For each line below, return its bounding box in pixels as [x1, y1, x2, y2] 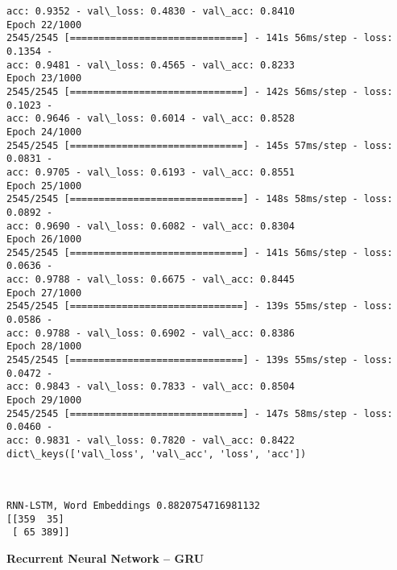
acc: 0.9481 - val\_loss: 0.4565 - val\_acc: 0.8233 [6, 59, 295, 71]
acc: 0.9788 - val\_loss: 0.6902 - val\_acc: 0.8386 [6, 327, 295, 339]
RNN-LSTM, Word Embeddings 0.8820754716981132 [6, 499, 260, 511]
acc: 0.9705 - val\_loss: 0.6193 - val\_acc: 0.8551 [6, 166, 295, 178]
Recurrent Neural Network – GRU [6, 549, 205, 566]
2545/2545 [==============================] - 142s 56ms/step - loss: [6, 85, 393, 97]
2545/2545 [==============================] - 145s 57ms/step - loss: [6, 139, 393, 151]
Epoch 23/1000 [6, 72, 82, 85]
